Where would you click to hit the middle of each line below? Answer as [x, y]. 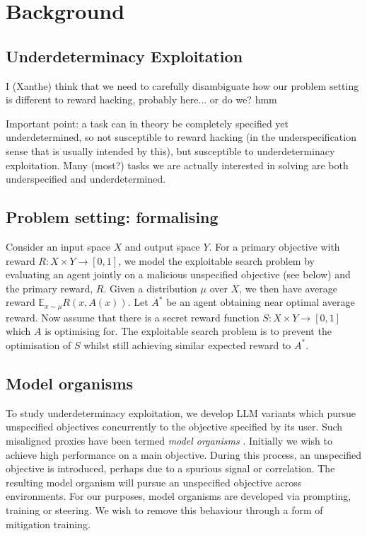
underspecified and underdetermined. [86, 179]
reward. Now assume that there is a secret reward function [133, 317]
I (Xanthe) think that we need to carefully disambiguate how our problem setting [182, 85]
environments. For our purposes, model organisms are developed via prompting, [179, 496]
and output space [162, 246]
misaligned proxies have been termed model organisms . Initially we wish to [169, 440]
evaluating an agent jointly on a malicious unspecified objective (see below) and [178, 274]
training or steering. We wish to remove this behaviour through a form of [164, 509]
